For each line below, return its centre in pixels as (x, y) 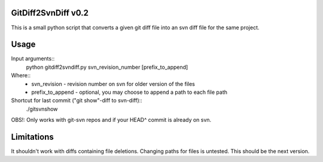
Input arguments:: (33, 59)
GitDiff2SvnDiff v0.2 (50, 13)
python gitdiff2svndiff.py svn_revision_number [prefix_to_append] (107, 67)
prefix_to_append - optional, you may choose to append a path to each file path (129, 92)
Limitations (32, 137)
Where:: (21, 75)
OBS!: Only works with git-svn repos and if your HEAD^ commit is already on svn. (111, 120)
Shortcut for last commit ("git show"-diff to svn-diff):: (77, 100)
